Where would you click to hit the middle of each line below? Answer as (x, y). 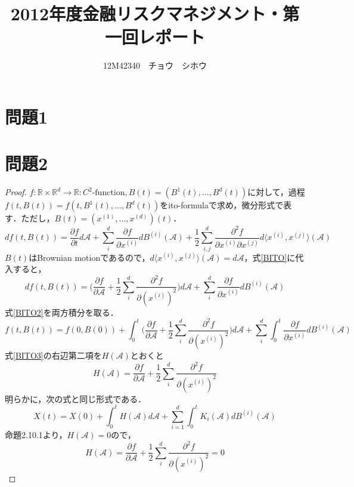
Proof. (16, 192)
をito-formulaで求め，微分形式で (222, 205)
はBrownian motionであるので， (89, 257)
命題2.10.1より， (36, 435)
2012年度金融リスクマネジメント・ (147, 13)
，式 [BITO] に (270, 257)
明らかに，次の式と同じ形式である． (76, 398)
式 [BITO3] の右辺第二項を (53, 355)
